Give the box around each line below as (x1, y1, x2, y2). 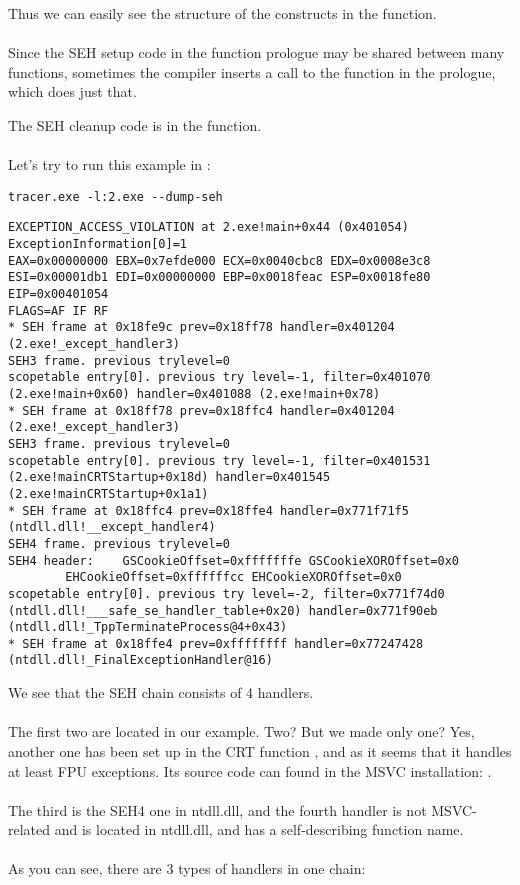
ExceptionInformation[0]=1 (8, 237, 187, 252)
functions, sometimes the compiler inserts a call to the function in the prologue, (8, 61, 496, 82)
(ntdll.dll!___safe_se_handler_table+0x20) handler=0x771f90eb (8, 603, 438, 618)
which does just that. (8, 81, 137, 102)
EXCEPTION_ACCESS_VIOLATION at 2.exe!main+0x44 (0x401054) (8, 220, 409, 235)
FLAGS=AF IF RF (8, 303, 109, 318)
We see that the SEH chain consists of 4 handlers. (8, 682, 314, 703)
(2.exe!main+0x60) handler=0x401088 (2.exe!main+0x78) (8, 386, 381, 401)
